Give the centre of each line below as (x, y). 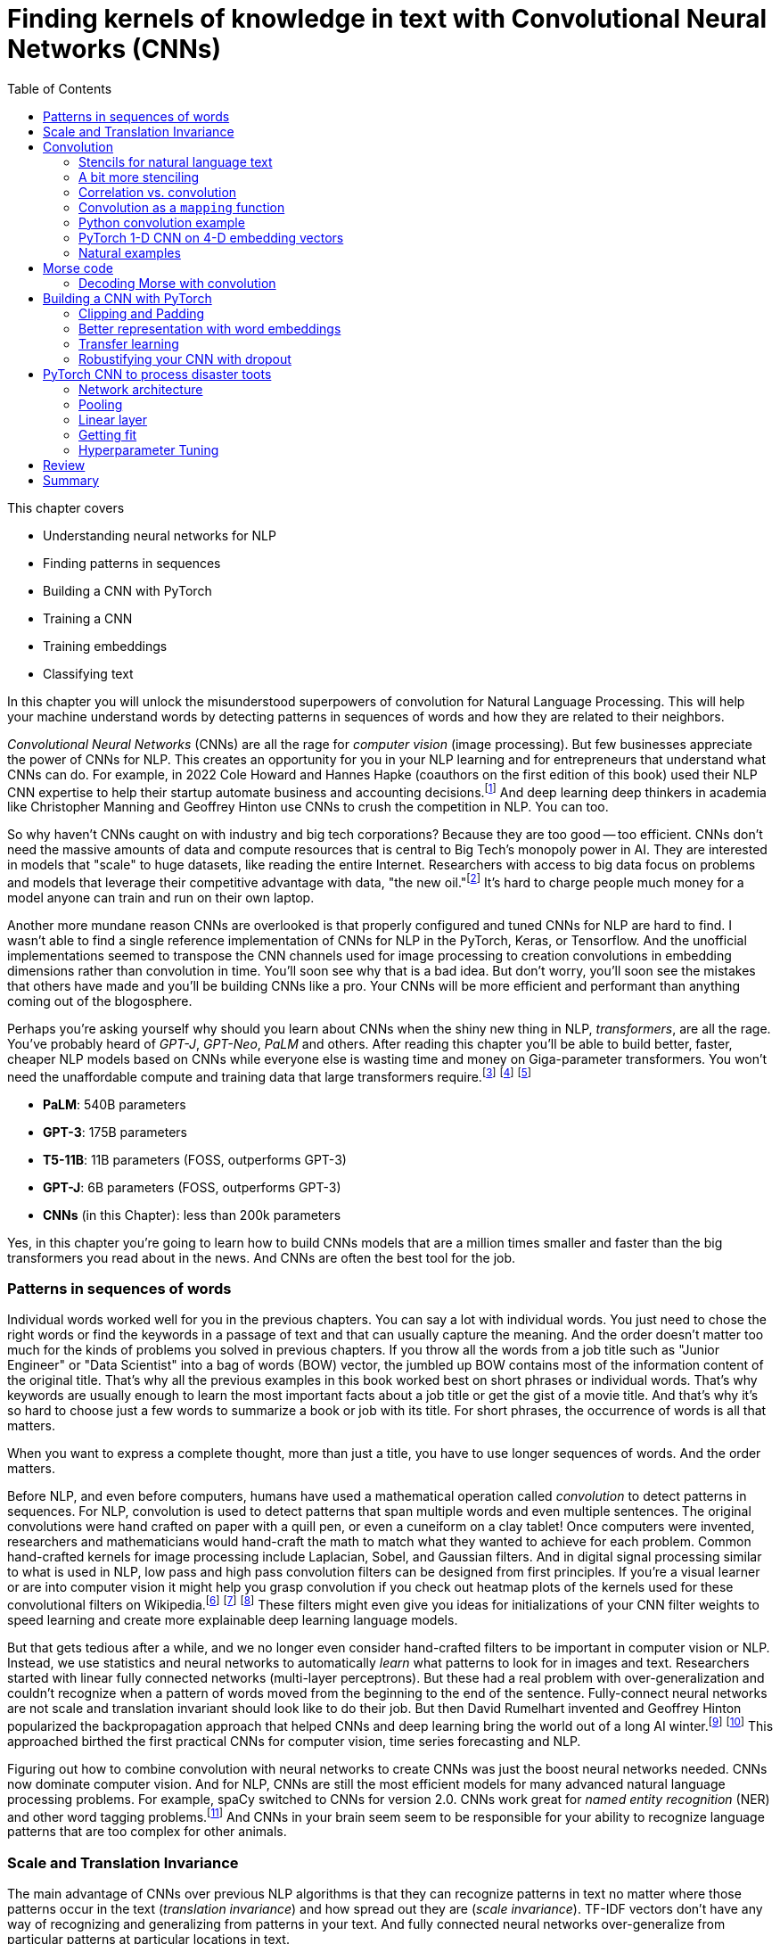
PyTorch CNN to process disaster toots (157, 374)
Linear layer (113, 419)
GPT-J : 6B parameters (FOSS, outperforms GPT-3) (192, 1187)
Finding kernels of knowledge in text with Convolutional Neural (387, 19)
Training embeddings (105, 646)
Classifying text (88, 673)
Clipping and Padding (142, 313)
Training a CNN (88, 618)
